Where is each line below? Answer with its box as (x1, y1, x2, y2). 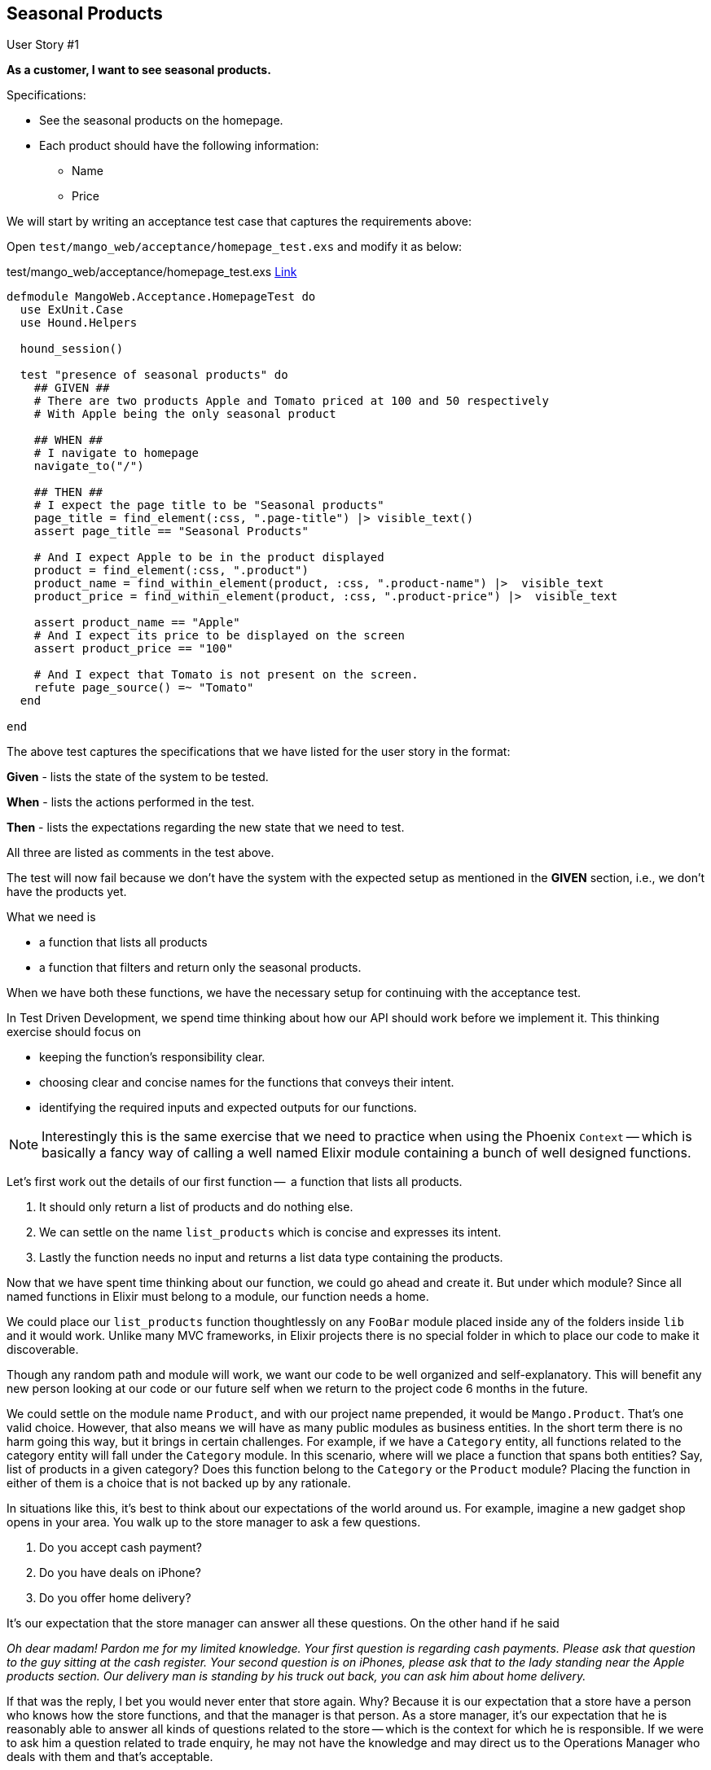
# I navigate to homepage (33, 446, 200, 460)
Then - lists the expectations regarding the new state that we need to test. (7, 820, 405, 835)
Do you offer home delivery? (39, 1591, 191, 1605)
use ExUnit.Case (20, 303, 124, 317)
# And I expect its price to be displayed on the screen (33, 629, 405, 643)
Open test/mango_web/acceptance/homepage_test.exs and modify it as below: (7, 239, 463, 254)
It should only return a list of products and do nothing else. (39, 1200, 353, 1214)
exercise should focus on (7, 1025, 141, 1039)
